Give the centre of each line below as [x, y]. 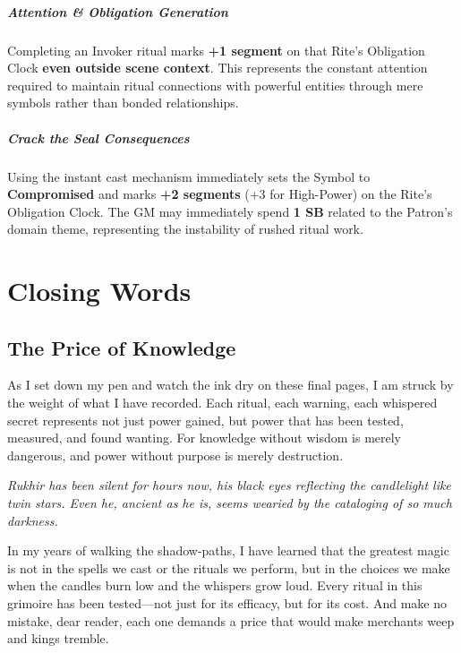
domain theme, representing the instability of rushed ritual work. [185, 229]
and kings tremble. [58, 638]
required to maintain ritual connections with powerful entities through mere [215, 85]
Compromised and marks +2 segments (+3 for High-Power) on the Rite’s [220, 194]
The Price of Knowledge [122, 347]
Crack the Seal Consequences [98, 137]
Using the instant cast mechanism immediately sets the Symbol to [189, 176]
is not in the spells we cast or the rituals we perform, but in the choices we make [229, 567]
